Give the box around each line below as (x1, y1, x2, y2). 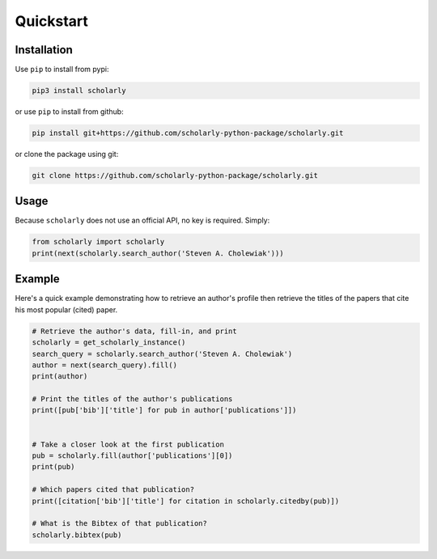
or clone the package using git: (15, 150, 119, 159)
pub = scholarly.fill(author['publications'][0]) (32, 451, 233, 460)
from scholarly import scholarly (32, 237, 165, 247)
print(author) (32, 372, 88, 381)
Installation (15, 43, 73, 57)
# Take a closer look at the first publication (32, 439, 224, 449)
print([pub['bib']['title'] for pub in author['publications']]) (32, 405, 297, 415)
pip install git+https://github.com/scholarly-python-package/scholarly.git (32, 129, 344, 138)
